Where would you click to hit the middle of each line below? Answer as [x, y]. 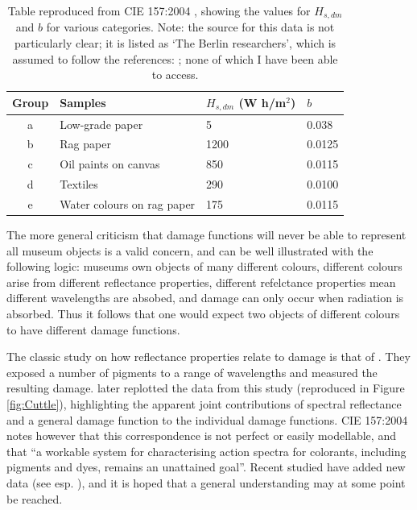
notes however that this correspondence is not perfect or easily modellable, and [201, 435]
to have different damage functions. [93, 329]
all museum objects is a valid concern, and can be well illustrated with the [190, 250]
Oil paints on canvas [110, 164]
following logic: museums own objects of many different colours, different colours [204, 266]
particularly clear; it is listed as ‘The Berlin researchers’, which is [175, 43]
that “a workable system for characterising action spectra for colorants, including [206, 451]
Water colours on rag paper [128, 203]
